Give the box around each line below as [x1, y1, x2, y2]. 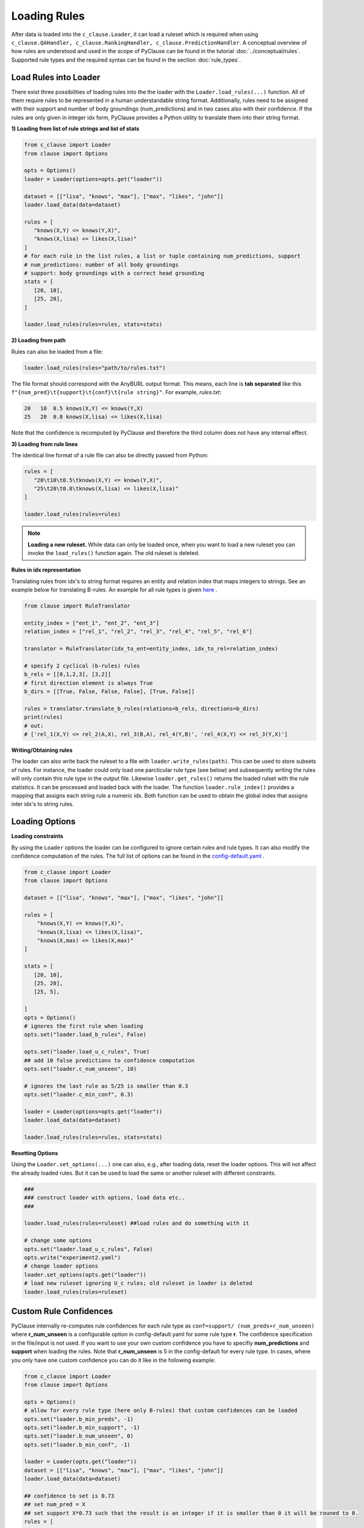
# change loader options [24, 1263, 99, 1269]
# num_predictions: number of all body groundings [24, 261, 179, 268]
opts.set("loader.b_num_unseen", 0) [24, 1433, 134, 1439]
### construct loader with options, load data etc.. [24, 1194, 185, 1201]
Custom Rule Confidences [11, 1306, 113, 1317]
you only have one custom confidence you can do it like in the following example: [11, 1356, 216, 1364]
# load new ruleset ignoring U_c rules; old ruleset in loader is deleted [24, 1280, 253, 1287]
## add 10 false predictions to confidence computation [24, 1057, 195, 1063]
